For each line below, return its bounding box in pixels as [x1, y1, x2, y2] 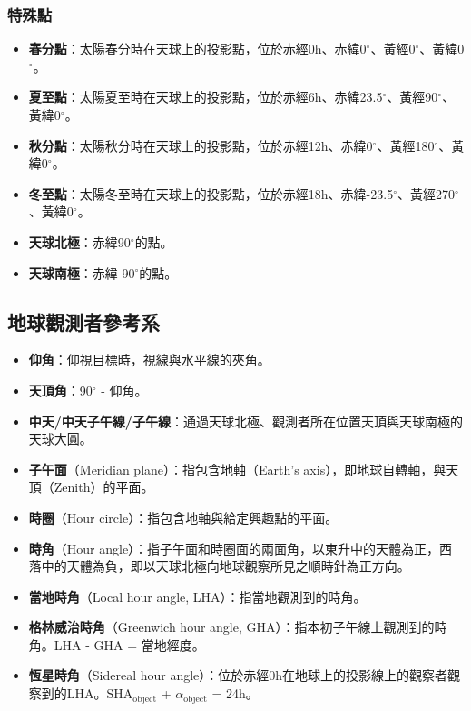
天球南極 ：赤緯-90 [28, 263, 135, 282]
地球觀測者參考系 [7, 307, 160, 335]
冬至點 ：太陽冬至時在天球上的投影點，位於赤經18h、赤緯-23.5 [28, 184, 394, 203]
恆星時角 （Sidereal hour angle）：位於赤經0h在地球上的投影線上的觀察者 [28, 666, 448, 685]
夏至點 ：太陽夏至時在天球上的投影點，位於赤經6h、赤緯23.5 [28, 87, 383, 106]
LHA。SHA [66, 684, 133, 703]
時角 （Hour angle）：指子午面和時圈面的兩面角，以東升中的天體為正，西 [28, 538, 453, 557]
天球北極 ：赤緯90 [28, 232, 131, 251]
